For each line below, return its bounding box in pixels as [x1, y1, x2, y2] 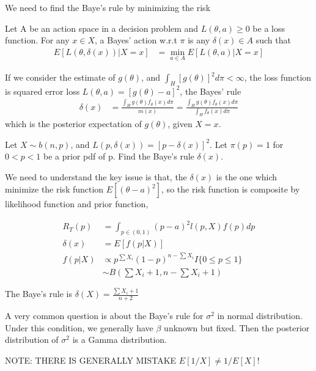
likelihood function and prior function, [5, 197, 149, 210]
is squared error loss [5, 84, 80, 97]
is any [188, 34, 210, 46]
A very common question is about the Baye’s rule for [5, 309, 204, 322]
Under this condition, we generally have [5, 321, 153, 334]
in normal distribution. [217, 309, 303, 322]
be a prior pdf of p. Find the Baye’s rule [43, 150, 194, 163]
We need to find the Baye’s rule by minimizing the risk [5, 1, 211, 13]
